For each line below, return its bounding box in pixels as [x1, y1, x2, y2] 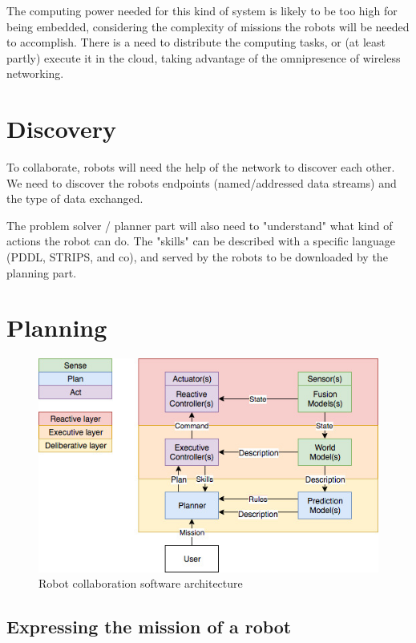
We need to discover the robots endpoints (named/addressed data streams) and [6, 174, 397, 191]
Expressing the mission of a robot [6, 614, 292, 639]
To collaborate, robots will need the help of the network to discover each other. [6, 159, 395, 176]
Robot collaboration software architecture [38, 575, 243, 592]
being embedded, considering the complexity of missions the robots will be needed [6, 18, 410, 34]
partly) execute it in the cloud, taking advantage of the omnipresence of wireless [6, 49, 401, 66]
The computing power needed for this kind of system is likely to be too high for [6, 2, 398, 18]
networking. [6, 65, 64, 82]
